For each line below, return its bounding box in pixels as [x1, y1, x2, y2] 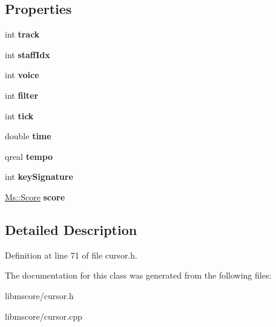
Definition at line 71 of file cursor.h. [5, 248, 137, 261]
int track [5, 28, 40, 41]
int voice [5, 68, 39, 81]
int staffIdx [5, 48, 50, 61]
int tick [5, 109, 34, 122]
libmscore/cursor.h [5, 289, 74, 302]
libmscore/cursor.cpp [5, 309, 82, 322]
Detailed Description [5, 220, 137, 239]
